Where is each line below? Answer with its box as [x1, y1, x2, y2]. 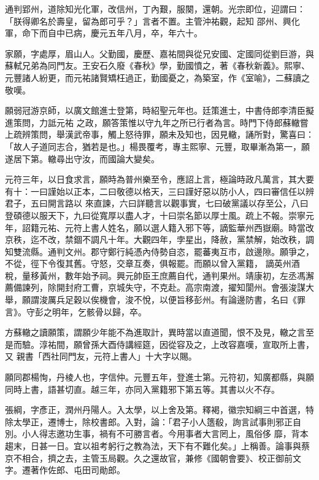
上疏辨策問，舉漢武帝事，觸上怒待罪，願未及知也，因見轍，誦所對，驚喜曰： [5, 128, 314, 141]
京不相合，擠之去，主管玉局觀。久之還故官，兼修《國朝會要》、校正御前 [5, 451, 293, 464]
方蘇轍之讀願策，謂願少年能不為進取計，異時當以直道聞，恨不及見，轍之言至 [5, 326, 314, 339]
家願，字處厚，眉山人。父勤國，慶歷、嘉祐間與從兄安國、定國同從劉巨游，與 [5, 47, 314, 60]
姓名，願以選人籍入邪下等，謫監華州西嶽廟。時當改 [107, 221, 314, 234]
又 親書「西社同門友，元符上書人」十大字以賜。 [5, 350, 197, 363]
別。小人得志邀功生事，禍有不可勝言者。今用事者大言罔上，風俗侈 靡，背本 [5, 427, 309, 440]
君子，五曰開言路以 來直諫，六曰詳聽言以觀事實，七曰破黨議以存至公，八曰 [5, 197, 309, 210]
